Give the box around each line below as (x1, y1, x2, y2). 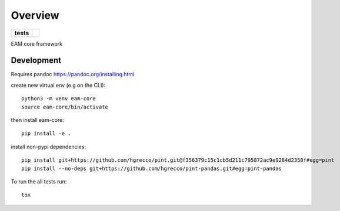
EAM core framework (11, 40, 63, 47)
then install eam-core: (11, 117, 64, 124)
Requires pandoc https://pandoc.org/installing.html (11, 71, 135, 78)
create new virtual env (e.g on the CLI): (11, 81, 106, 89)
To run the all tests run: (11, 178, 67, 185)
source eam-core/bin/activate (21, 103, 109, 110)
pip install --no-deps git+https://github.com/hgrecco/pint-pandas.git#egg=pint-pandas (21, 165, 282, 172)
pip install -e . (21, 130, 71, 137)
